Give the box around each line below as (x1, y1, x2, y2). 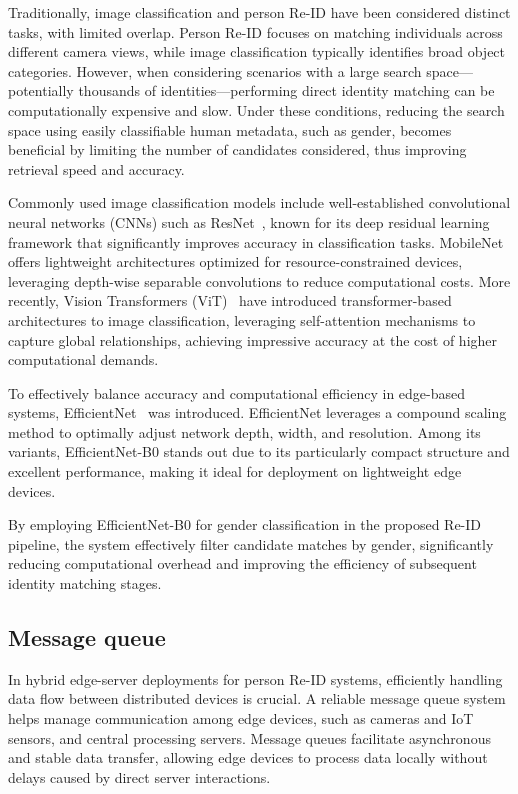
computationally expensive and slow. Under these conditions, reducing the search (8, 99, 505, 120)
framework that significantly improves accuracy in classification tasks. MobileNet (8, 231, 504, 252)
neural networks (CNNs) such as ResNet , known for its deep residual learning (8, 211, 490, 232)
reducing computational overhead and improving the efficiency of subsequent (8, 553, 477, 574)
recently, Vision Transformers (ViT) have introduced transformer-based (8, 290, 452, 311)
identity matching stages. (8, 573, 162, 594)
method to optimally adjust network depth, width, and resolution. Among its (8, 421, 481, 442)
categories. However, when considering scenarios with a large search (8, 60, 422, 81)
